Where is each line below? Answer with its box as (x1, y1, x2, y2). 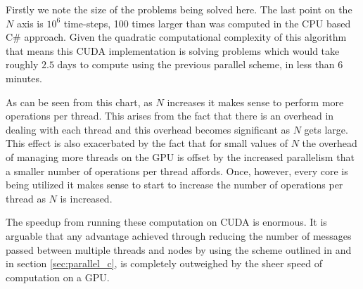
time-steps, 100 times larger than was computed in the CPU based (63, 15, 351, 30)
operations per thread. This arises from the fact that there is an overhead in (6, 108, 334, 123)
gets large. (304, 122, 348, 136)
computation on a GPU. (6, 269, 110, 284)
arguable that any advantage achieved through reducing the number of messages (6, 228, 352, 243)
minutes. (6, 70, 42, 85)
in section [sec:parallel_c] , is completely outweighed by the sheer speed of (6, 256, 322, 271)
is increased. (60, 191, 113, 205)
